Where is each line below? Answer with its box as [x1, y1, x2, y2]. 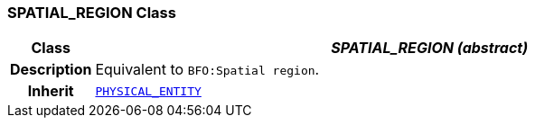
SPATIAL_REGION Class [7, 4, 176, 22]
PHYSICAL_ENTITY [95, 84, 202, 98]
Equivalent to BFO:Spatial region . [95, 60, 320, 79]
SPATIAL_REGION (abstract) [331, 39, 529, 58]
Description [10, 60, 92, 79]
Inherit [27, 82, 74, 101]
